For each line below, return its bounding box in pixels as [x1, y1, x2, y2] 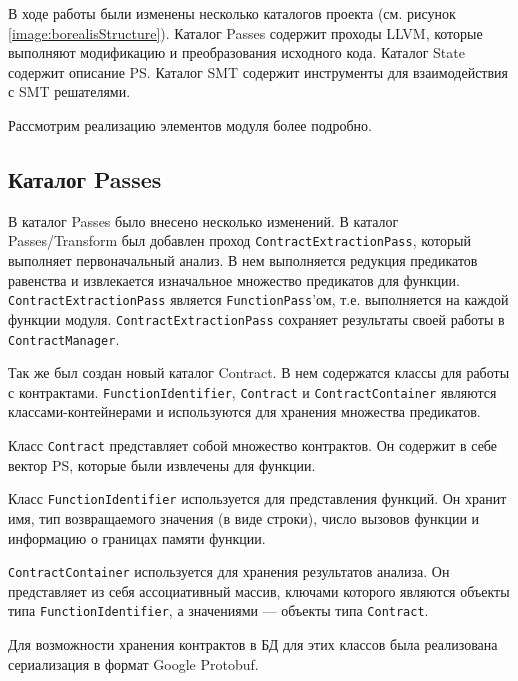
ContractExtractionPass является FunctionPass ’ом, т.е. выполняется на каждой [8, 289, 509, 310]
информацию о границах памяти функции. [8, 527, 266, 548]
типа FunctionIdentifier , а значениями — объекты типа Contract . [8, 600, 429, 621]
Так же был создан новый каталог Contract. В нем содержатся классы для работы [8, 362, 510, 383]
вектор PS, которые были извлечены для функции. [8, 454, 316, 475]
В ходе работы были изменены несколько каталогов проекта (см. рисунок [8, 3, 456, 23]
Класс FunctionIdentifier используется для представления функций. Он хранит [8, 488, 507, 509]
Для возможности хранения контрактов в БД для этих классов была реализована [8, 634, 498, 655]
